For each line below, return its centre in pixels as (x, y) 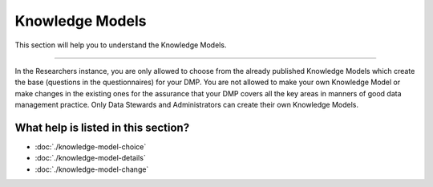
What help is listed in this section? (102, 127)
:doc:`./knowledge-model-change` (92, 169)
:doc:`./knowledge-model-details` (90, 158)
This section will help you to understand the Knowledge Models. (121, 45)
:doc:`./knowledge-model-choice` (91, 147)
